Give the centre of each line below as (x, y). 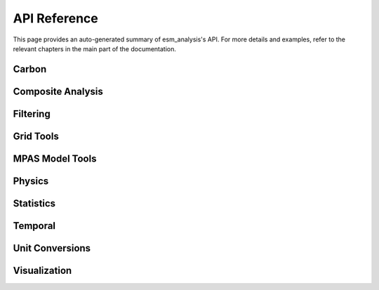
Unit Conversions (52, 248)
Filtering (32, 113)
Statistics (34, 203)
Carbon (30, 69)
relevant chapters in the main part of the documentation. (95, 48)
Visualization (42, 270)
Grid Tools (36, 136)
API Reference (55, 18)
